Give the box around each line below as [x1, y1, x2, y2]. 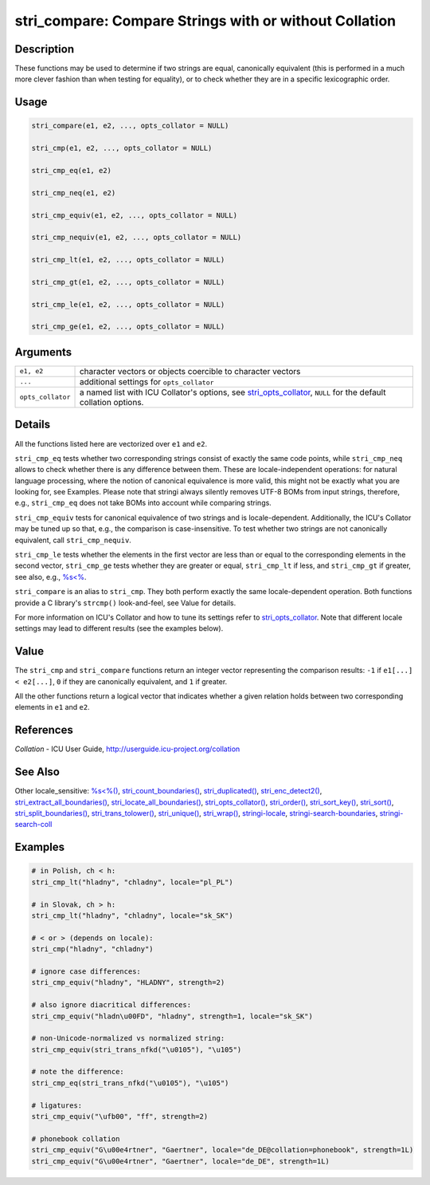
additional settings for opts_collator [79, 376, 214, 387]
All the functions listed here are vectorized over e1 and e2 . [14, 439, 207, 448]
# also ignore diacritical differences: [31, 1001, 191, 1010]
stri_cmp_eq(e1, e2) [31, 166, 111, 175]
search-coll [14, 820, 53, 829]
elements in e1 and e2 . [14, 703, 91, 712]
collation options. [79, 396, 144, 407]
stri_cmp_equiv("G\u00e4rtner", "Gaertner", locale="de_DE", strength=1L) [31, 1156, 330, 1166]
